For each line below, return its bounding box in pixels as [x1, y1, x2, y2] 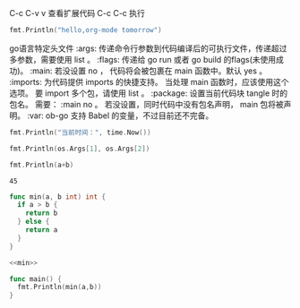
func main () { [9, 274, 63, 284]
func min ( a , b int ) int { [9, 192, 106, 201]
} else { [17, 218, 50, 227]
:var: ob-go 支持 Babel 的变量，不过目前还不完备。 [26, 110, 214, 121]
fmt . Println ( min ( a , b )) [17, 283, 102, 292]
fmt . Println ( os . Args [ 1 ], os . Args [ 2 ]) [9, 144, 150, 153]
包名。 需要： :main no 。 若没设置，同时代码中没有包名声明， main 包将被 [9, 98, 284, 109]
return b [25, 209, 58, 218]
